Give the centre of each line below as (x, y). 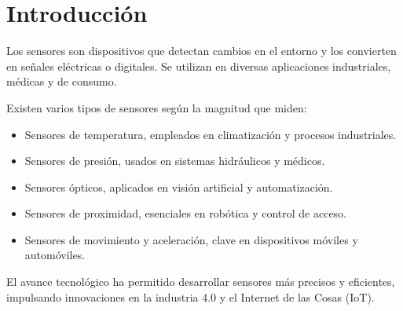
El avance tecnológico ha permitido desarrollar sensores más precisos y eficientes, (201, 282)
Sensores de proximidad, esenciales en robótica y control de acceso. (186, 213)
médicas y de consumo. (62, 81)
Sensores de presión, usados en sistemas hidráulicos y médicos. (175, 161)
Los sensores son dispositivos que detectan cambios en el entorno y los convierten (201, 51)
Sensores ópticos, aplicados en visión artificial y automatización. (179, 187)
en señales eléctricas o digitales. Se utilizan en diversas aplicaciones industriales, (199, 66)
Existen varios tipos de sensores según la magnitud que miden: (157, 107)
